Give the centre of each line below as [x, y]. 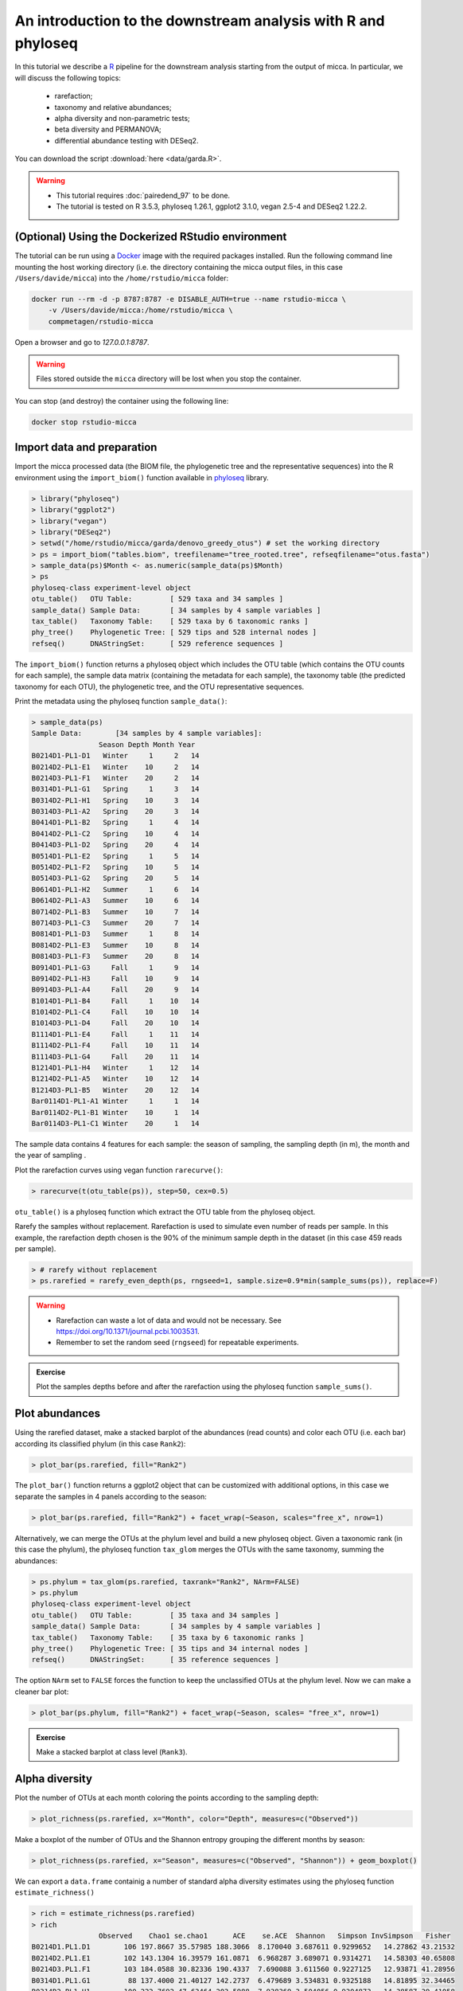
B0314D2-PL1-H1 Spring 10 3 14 [115, 800]
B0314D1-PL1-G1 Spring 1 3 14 [115, 789]
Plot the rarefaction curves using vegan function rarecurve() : [119, 1170]
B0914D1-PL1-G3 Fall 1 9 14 [115, 967]
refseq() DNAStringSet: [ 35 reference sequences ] [155, 1660]
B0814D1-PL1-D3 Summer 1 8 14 [115, 934]
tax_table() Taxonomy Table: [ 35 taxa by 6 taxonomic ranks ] [168, 1637]
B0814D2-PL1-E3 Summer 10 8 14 [115, 945]
